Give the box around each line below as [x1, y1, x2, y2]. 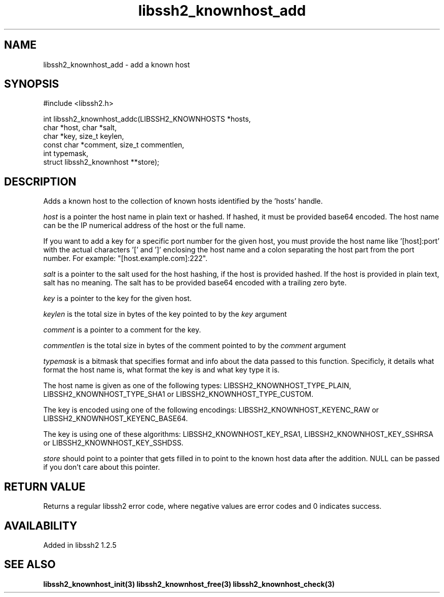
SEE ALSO [4, 558, 56, 571]
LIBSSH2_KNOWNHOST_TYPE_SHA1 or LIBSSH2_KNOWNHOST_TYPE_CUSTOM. [43, 390, 314, 399]
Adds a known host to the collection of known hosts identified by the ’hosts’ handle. [43, 197, 323, 206]
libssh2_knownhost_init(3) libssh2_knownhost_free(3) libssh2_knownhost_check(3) [43, 579, 335, 588]
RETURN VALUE [4, 480, 86, 493]
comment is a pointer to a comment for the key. [43, 325, 201, 334]
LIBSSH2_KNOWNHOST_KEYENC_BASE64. [43, 414, 188, 423]
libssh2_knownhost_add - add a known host [43, 60, 190, 69]
